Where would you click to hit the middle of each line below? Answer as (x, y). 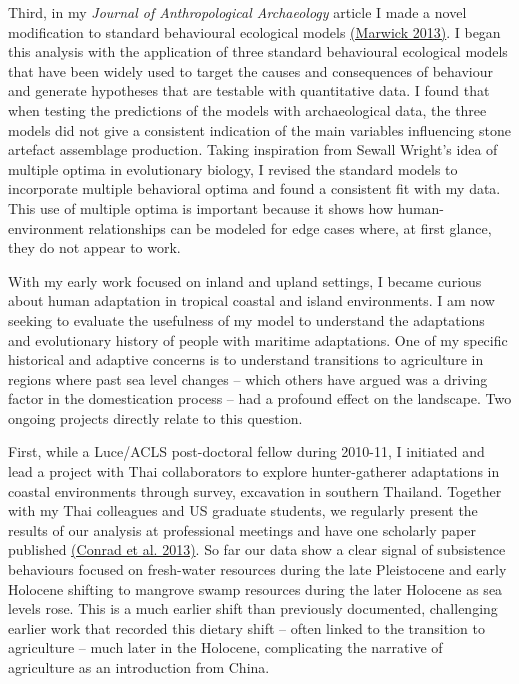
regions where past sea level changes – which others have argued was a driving (248, 378)
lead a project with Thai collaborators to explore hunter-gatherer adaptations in (254, 471)
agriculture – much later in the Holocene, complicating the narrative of (225, 647)
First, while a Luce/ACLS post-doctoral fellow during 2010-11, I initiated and (246, 451)
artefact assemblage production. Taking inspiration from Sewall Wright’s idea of (253, 149)
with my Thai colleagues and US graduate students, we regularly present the (243, 510)
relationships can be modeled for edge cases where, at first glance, (290, 227)
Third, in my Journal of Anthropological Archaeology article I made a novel (237, 12)
